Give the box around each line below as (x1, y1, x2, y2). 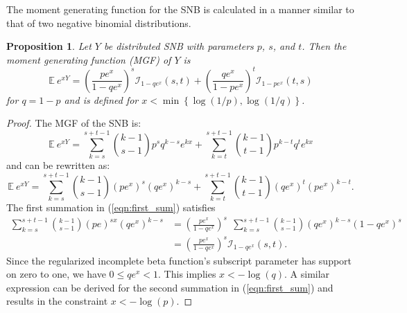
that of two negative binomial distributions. (6, 15, 191, 30)
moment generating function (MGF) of (6, 52, 171, 66)
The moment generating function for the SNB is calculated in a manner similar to (6, 2, 354, 16)
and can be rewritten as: (6, 158, 110, 172)
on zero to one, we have (6, 267, 106, 281)
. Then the (302, 39, 347, 53)
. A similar (284, 267, 330, 281)
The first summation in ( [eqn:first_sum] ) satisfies (6, 199, 216, 214)
